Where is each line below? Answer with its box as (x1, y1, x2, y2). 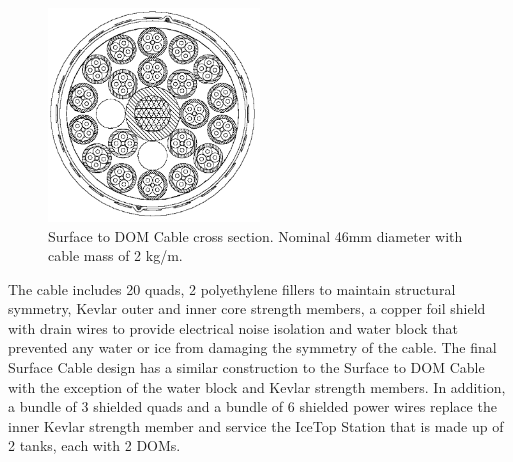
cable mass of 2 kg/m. (48, 245, 183, 266)
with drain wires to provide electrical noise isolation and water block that (8, 317, 458, 338)
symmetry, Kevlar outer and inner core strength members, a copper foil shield (8, 298, 486, 319)
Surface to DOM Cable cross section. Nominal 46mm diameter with (48, 225, 463, 246)
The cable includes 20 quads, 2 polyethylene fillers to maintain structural (8, 278, 456, 299)
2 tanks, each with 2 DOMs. (8, 435, 181, 456)
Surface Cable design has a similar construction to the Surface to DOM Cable (8, 357, 485, 378)
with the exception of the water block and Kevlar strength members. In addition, (8, 376, 506, 397)
